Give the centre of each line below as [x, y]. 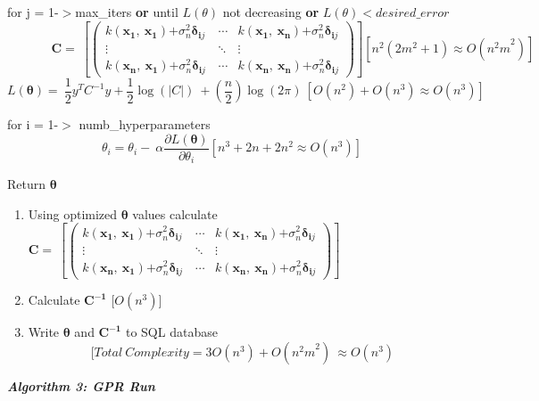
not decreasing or [271, 12]
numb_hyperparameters [145, 124]
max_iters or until [127, 12]
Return [27, 184]
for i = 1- [33, 124]
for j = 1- [33, 12]
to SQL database [171, 332]
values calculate [175, 213]
